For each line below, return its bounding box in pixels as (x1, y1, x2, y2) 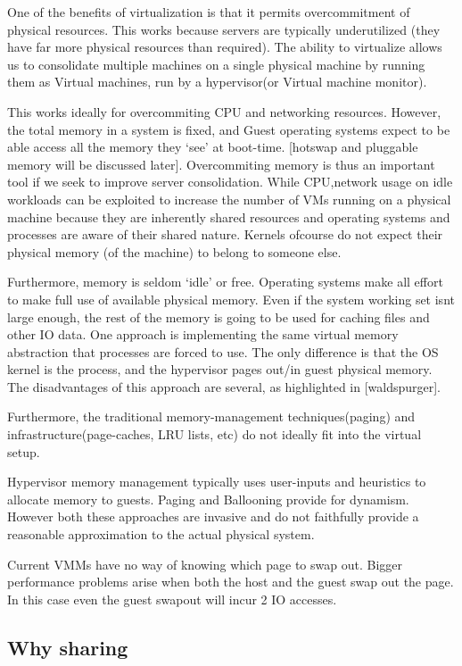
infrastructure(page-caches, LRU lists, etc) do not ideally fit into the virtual (7, 425, 422, 444)
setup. (7, 442, 40, 461)
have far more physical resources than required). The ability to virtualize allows (7, 37, 442, 56)
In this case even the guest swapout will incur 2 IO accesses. (7, 589, 337, 608)
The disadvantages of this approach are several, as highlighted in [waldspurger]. (7, 377, 441, 395)
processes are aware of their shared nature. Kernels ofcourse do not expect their (7, 225, 443, 244)
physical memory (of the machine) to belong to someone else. (7, 242, 342, 261)
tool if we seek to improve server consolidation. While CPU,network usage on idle (7, 172, 453, 191)
